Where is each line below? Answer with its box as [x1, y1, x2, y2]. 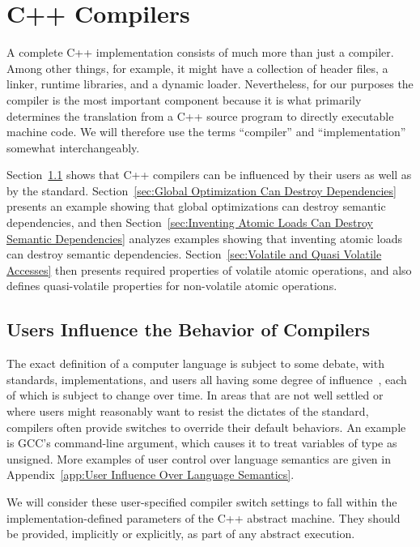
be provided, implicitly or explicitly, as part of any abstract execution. [6, 525, 355, 542]
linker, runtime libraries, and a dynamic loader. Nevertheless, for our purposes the [6, 75, 414, 92]
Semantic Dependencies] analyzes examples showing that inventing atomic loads [6, 229, 402, 246]
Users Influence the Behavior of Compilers [6, 317, 371, 342]
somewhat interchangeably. [6, 139, 140, 156]
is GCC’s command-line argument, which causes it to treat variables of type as [6, 434, 397, 451]
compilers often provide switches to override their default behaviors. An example [6, 418, 406, 435]
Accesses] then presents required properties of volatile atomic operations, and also [6, 261, 412, 278]
